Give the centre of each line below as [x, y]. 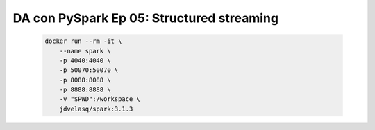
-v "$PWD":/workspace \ [100, 99]
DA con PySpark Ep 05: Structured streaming [146, 18]
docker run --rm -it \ [83, 41]
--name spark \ [85, 51]
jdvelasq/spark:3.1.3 [96, 109]
